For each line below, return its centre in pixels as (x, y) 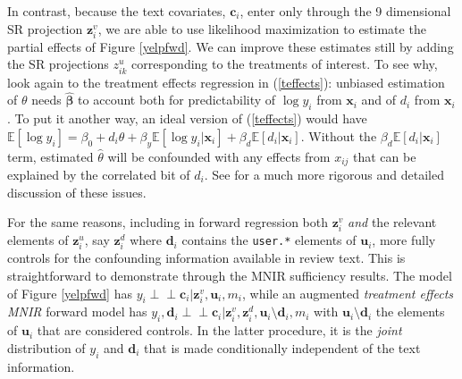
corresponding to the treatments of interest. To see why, (285, 64)
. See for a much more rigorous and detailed (324, 174)
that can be (385, 156)
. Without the (339, 135)
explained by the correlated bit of (99, 174)
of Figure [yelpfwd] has (70, 293)
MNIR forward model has (77, 312)
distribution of (46, 347)
